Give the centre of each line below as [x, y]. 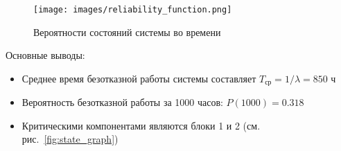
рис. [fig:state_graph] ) [70, 139]
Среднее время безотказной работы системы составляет [139, 78]
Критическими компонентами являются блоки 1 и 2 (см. [141, 125]
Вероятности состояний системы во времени [127, 32]
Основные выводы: [45, 55]
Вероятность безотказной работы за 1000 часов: [122, 102]
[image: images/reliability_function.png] [133, 10]
